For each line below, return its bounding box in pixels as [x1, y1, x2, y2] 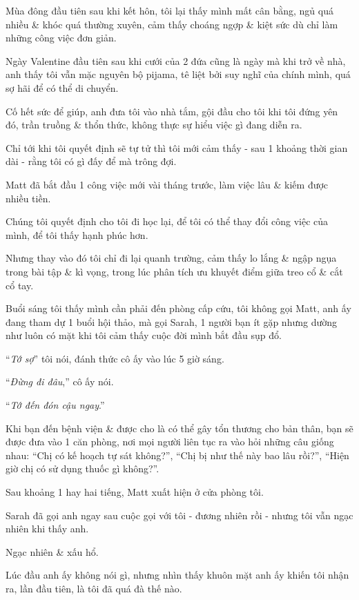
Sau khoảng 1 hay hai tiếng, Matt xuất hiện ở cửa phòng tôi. [6, 485, 264, 499]
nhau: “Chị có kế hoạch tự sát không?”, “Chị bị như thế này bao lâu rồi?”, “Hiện [6, 447, 349, 462]
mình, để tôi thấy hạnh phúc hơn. [6, 227, 148, 242]
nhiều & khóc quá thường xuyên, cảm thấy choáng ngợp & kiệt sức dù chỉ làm [6, 17, 338, 31]
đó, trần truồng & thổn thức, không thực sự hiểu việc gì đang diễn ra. [6, 117, 302, 132]
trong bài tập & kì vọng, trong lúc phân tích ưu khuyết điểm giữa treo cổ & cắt [6, 264, 343, 278]
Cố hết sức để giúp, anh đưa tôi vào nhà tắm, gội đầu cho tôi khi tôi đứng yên [6, 104, 338, 118]
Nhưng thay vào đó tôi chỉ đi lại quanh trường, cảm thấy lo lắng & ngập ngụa [6, 251, 337, 265]
